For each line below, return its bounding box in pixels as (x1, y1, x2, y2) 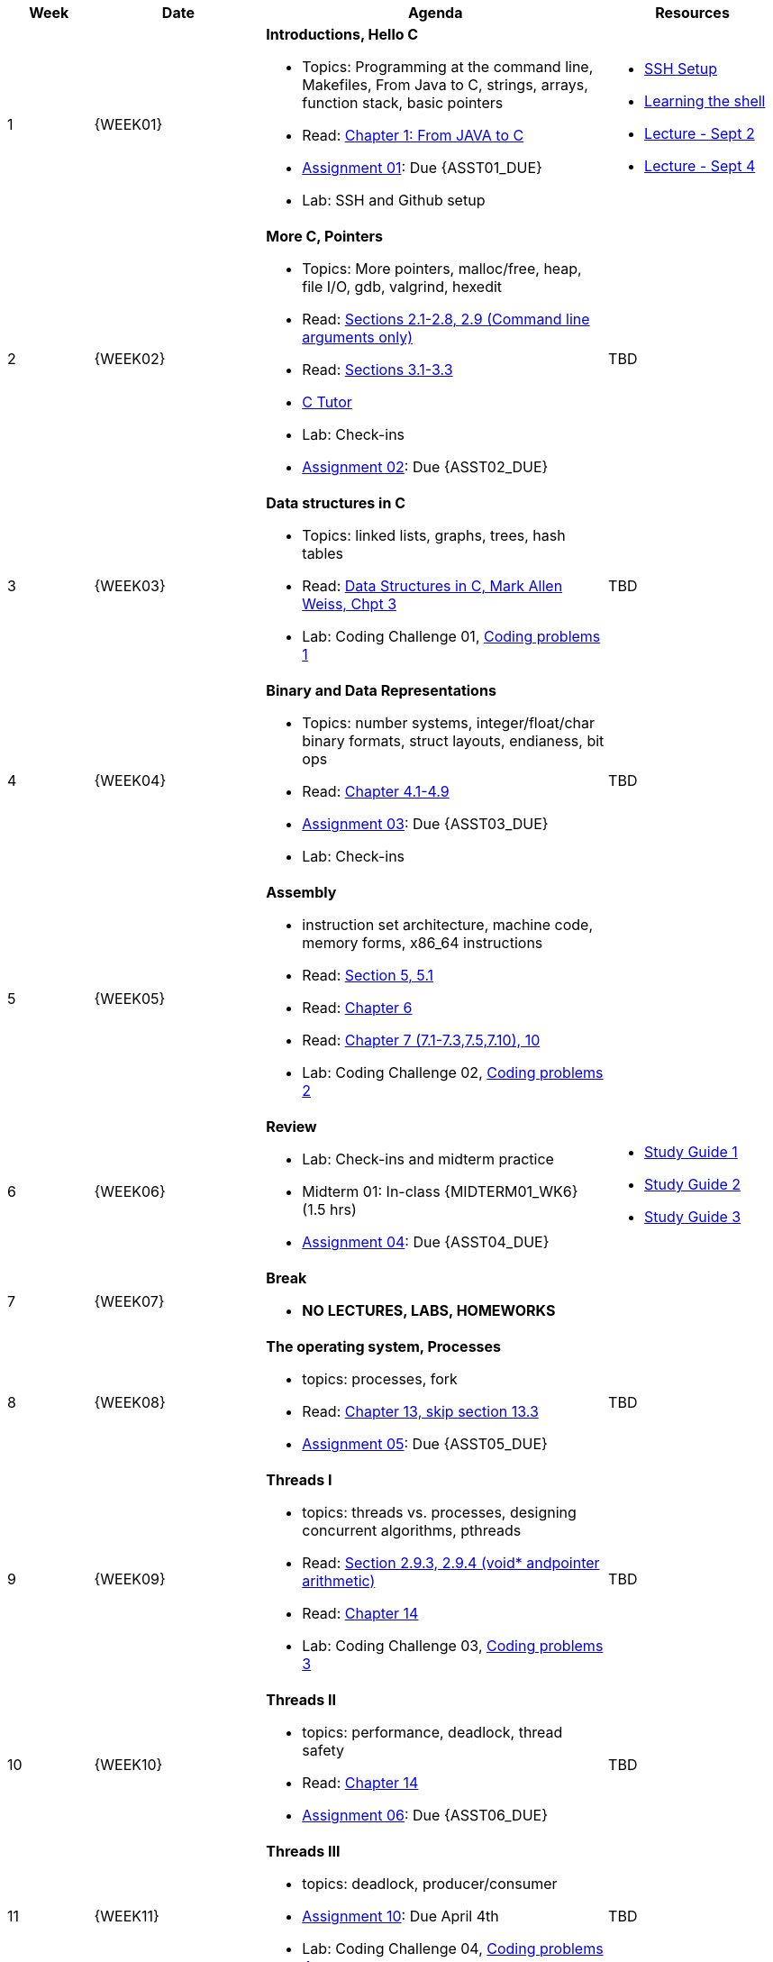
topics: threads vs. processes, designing (302, 1503, 577, 1521)
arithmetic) (302, 1572, 376, 1590)
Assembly (266, 883, 337, 901)
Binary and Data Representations (266, 681, 496, 699)
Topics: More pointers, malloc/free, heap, (302, 260, 582, 278)
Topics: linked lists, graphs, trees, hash (302, 526, 566, 544)
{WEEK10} (94, 1756, 163, 1774)
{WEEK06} (94, 1182, 166, 1200)
